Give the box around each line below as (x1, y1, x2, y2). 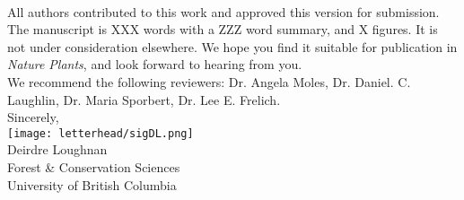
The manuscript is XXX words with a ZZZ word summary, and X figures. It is (7, 20, 438, 39)
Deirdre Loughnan (7, 140, 108, 159)
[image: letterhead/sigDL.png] (7, 126, 194, 140)
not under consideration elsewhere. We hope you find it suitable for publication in (7, 37, 458, 56)
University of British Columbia (7, 175, 177, 194)
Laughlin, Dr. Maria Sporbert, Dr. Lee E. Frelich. (7, 90, 281, 109)
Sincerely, (7, 108, 59, 126)
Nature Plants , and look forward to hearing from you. (7, 55, 302, 74)
